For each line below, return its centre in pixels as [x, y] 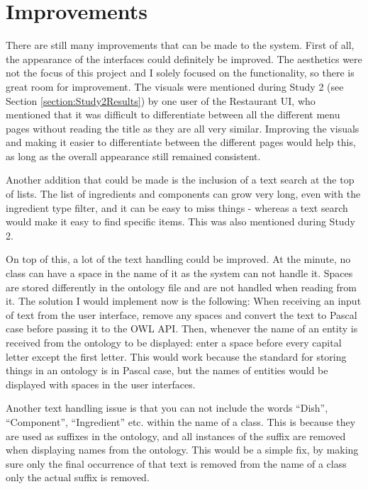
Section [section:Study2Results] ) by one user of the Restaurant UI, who [161, 100]
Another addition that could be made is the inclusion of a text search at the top [180, 180]
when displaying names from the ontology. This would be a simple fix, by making [182, 450]
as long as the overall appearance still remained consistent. [133, 156]
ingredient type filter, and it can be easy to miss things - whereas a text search [177, 207]
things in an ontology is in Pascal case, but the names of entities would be [167, 370]
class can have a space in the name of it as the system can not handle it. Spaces [179, 273]
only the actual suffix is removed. [78, 477]
